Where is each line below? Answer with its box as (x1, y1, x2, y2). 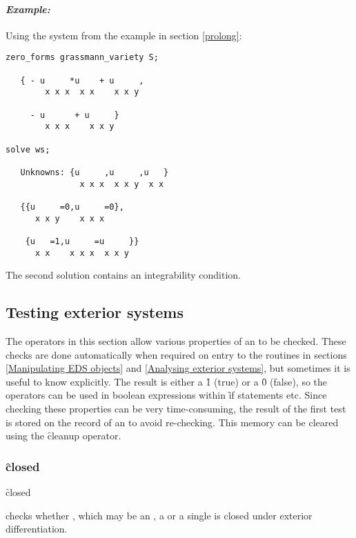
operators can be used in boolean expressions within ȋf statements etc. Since (6, 388, 327, 402)
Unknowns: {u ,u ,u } (20, 167, 169, 177)
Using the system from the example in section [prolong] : (6, 28, 242, 42)
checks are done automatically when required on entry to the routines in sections (6, 347, 347, 361)
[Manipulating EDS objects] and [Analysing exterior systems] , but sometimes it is (6, 361, 350, 375)
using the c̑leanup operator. (6, 428, 121, 443)
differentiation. (6, 521, 68, 536)
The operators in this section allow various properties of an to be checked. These (6, 334, 346, 348)
